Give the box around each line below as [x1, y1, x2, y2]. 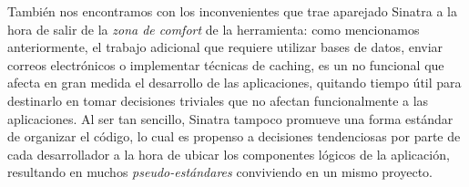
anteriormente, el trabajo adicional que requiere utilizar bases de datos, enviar [7, 37, 444, 57]
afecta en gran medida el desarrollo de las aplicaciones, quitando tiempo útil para [7, 73, 462, 92]
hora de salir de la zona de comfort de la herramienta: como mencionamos [7, 19, 420, 38]
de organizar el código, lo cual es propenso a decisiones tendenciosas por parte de [7, 127, 461, 146]
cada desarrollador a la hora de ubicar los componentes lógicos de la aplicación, [7, 144, 450, 163]
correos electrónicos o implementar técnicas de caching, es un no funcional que [7, 55, 444, 74]
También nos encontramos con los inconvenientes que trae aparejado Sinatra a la [7, 2, 457, 20]
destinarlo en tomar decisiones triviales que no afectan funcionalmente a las [7, 90, 429, 109]
